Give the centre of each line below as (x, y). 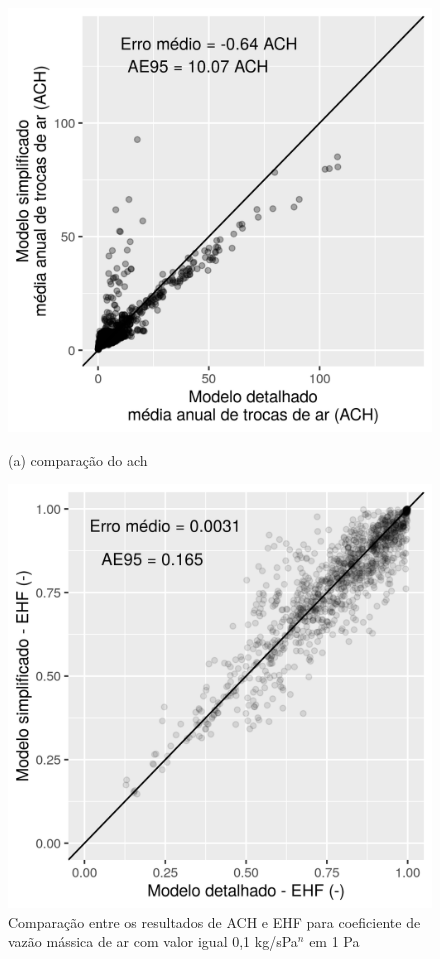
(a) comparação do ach (78, 459)
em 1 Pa (334, 941)
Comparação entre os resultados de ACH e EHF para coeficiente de (214, 921)
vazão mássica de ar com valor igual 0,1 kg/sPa (153, 941)
